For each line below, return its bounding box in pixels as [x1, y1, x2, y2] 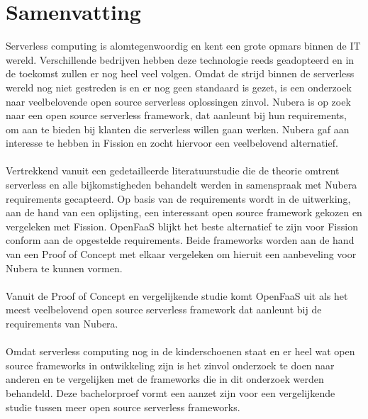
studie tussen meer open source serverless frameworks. [6, 399, 240, 414]
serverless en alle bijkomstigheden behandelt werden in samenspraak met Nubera [6, 177, 357, 192]
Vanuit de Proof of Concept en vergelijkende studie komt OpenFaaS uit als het [6, 288, 348, 303]
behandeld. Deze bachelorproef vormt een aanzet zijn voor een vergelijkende [6, 385, 335, 400]
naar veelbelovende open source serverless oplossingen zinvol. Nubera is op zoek [6, 94, 351, 108]
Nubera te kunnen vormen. [6, 260, 123, 275]
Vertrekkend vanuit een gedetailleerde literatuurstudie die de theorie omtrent [6, 163, 340, 178]
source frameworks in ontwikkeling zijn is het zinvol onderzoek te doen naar [6, 357, 335, 372]
